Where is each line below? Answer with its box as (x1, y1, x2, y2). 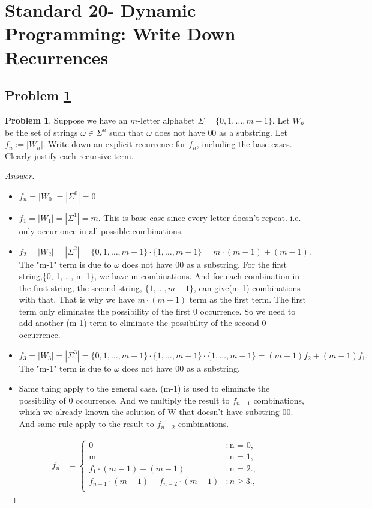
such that (109, 125, 144, 138)
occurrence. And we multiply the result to (76, 393, 230, 406)
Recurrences (5, 44, 109, 69)
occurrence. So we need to (200, 304, 296, 317)
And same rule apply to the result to (19, 417, 154, 430)
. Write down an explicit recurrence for (43, 138, 186, 150)
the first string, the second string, (19, 281, 142, 294)
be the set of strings (5, 125, 78, 138)
